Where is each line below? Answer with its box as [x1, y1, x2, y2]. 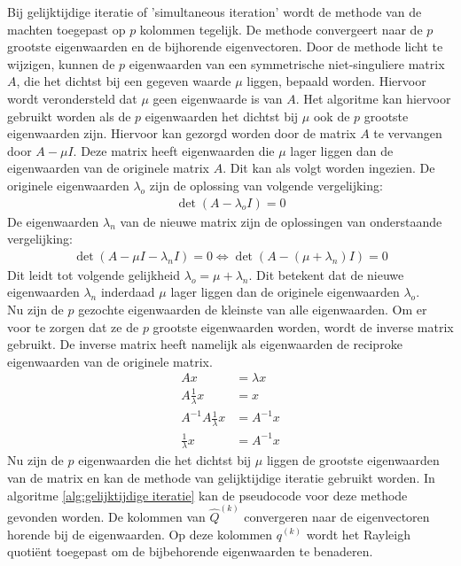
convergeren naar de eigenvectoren [244, 507, 430, 525]
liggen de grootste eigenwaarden [266, 451, 440, 469]
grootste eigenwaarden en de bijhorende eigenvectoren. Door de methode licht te [7, 37, 443, 56]
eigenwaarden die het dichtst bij [78, 451, 252, 469]
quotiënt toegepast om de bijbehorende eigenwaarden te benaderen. [7, 542, 373, 561]
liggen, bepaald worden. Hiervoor [246, 72, 426, 90]
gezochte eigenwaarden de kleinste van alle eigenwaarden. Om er [78, 299, 427, 318]
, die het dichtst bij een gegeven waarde [16, 72, 231, 90]
